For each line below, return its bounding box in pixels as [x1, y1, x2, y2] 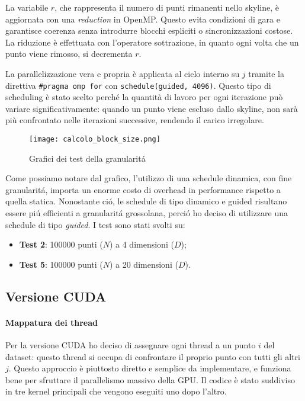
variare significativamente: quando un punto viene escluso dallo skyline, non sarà [5, 102, 298, 114]
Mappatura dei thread [5, 316, 98, 328]
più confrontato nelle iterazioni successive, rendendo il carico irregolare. [5, 114, 264, 126]
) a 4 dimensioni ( [109, 238, 174, 251]
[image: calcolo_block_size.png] [29, 135, 160, 143]
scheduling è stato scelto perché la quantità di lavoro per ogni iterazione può [5, 91, 283, 103]
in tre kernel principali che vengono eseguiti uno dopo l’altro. [5, 385, 227, 397]
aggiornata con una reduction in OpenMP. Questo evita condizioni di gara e [5, 12, 280, 25]
